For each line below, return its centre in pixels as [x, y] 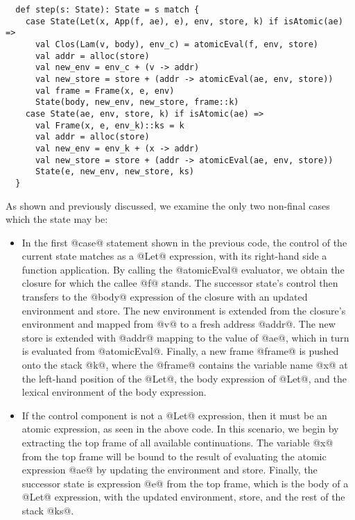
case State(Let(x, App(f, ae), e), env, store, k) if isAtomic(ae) [184, 21]
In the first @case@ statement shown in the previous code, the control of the [184, 242]
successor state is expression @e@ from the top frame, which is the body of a [185, 483]
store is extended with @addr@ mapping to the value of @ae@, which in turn [185, 337]
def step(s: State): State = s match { [107, 10]
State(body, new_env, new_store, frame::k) [137, 102]
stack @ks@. [48, 510]
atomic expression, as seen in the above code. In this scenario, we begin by [180, 429]
